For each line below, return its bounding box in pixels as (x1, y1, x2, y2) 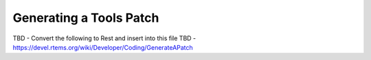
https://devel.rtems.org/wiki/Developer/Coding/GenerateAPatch (12, 43, 194, 51)
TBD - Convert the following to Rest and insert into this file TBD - (12, 34, 196, 42)
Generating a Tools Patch (12, 10, 159, 25)
